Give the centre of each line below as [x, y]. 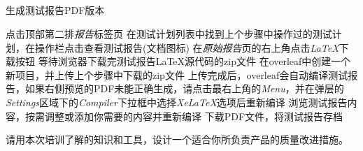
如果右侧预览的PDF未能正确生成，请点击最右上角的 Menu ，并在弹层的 [184, 88]
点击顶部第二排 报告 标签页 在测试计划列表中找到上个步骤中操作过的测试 [169, 33]
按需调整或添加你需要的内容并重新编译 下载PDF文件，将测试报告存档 [184, 116]
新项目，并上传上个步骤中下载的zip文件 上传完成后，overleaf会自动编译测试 [177, 74]
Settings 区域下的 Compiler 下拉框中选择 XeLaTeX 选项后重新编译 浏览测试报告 [177, 102]
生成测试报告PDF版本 [55, 10]
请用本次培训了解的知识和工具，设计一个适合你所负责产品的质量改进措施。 [177, 139]
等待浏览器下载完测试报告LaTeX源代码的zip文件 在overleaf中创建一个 [194, 61]
